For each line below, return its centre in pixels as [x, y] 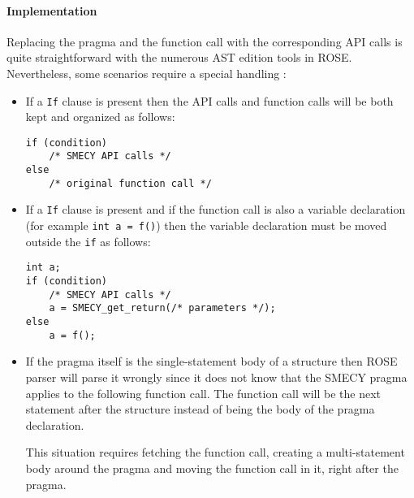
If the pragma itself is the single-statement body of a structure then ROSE [211, 361]
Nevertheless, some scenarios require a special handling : [147, 73]
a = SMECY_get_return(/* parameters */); [162, 308]
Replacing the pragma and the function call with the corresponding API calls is [205, 41]
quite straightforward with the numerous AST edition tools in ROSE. [179, 57]
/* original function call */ [130, 183]
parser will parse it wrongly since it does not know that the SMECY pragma [216, 377]
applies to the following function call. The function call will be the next [203, 393]
